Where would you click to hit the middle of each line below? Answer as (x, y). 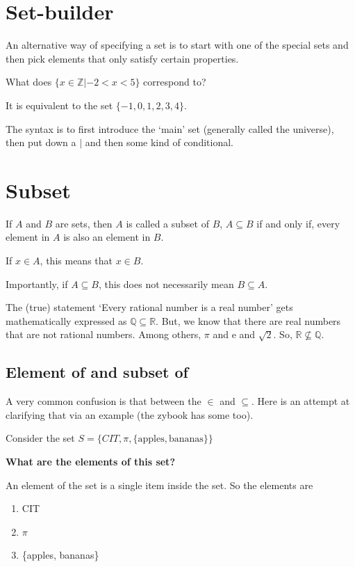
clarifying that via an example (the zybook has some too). (130, 414)
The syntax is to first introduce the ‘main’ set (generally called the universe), (170, 128)
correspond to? (175, 82)
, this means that (76, 260)
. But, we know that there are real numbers (248, 320)
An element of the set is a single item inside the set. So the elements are (159, 485)
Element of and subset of (97, 372)
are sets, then (84, 223)
